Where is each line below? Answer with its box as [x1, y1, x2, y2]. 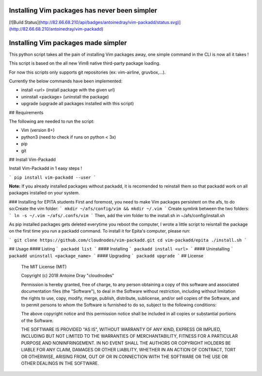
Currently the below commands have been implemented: [9, 78, 123, 84]
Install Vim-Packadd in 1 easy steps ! [9, 165, 82, 172]
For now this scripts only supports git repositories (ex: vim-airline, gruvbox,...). [9, 69, 166, 75]
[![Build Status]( [9, 19, 41, 25]
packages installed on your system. [9, 190, 80, 196]
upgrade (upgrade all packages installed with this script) [21, 101, 134, 107]
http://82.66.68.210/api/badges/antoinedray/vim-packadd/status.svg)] [40, 19, 181, 25]
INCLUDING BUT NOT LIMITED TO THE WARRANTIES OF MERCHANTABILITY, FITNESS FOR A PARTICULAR [21, 333, 238, 339]
